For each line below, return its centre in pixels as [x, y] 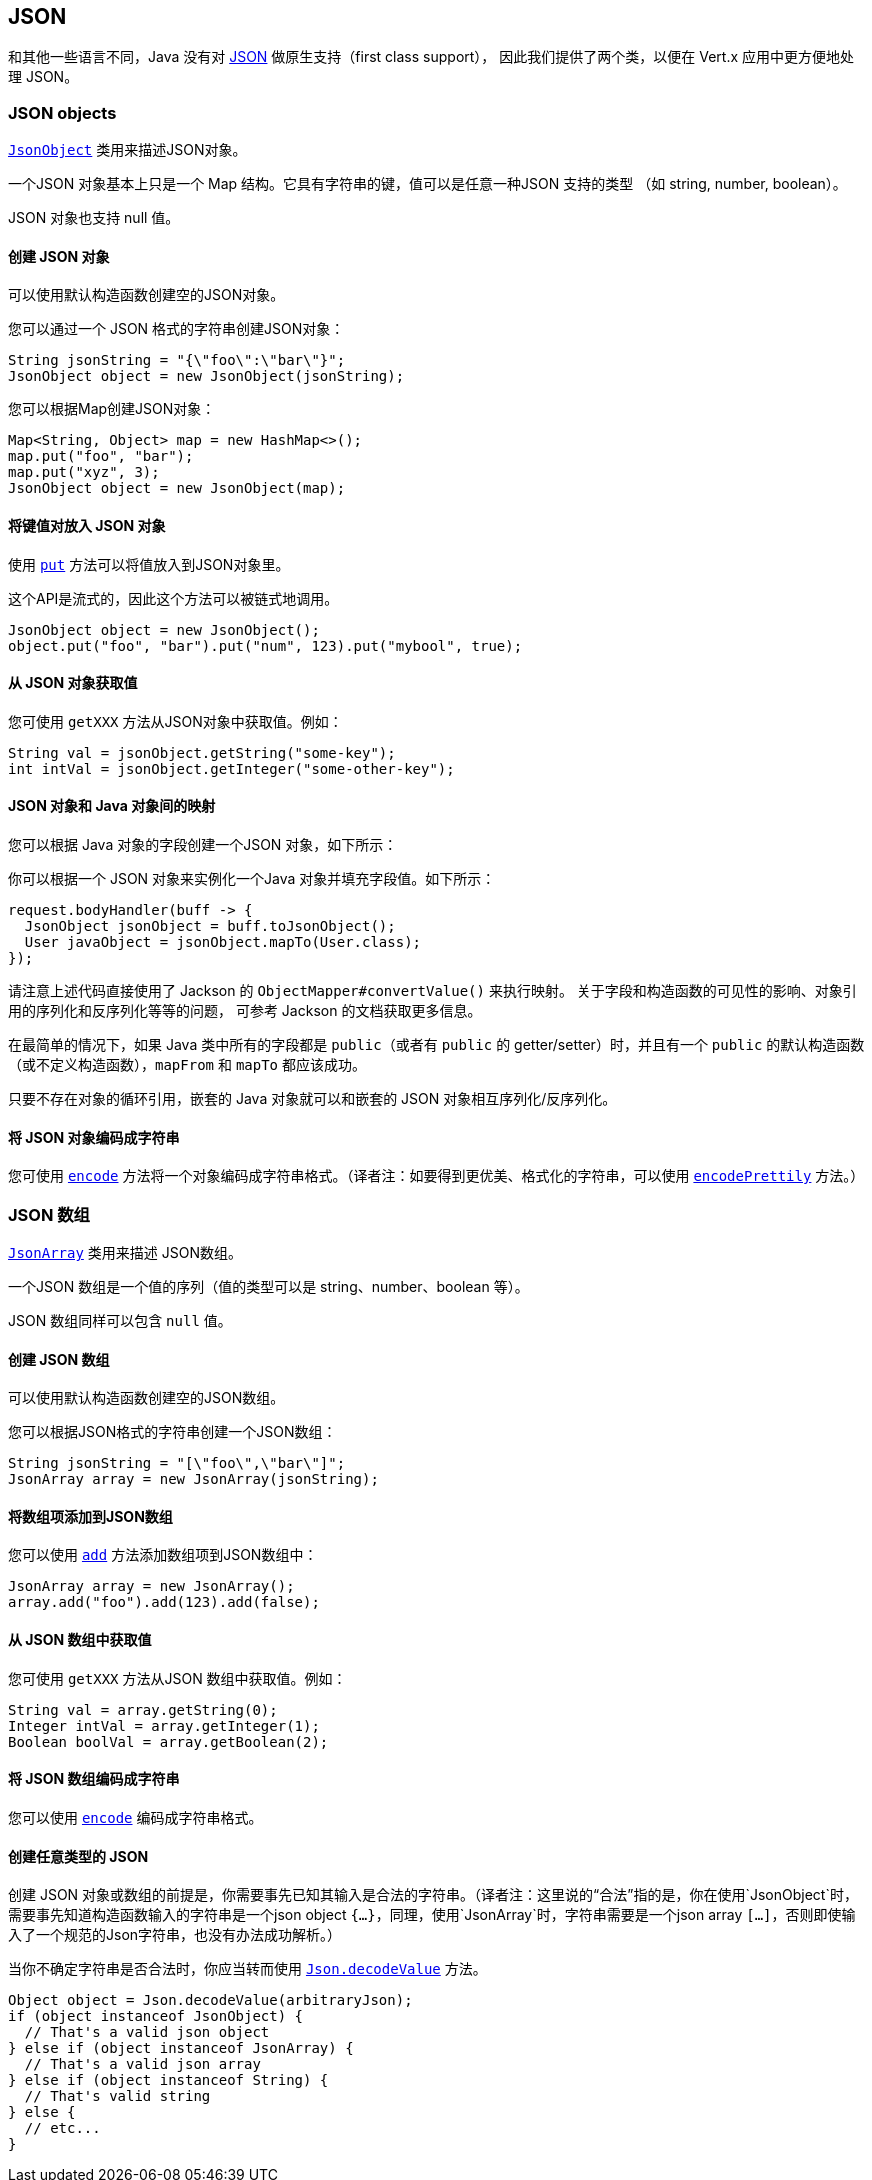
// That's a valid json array [142, 2064]
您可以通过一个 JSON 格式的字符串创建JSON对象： [176, 329]
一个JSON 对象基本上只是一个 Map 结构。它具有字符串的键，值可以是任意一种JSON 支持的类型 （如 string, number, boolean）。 [427, 184]
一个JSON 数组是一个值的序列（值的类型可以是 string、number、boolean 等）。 [268, 1287]
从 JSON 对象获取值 [73, 683]
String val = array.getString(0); [143, 1709]
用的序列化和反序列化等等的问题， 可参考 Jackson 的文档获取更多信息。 [245, 1011]
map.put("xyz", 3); [84, 472]
